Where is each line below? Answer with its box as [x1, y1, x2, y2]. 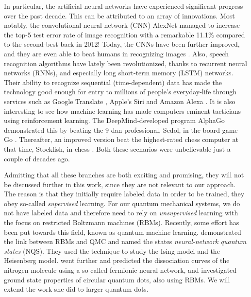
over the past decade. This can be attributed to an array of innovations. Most [4, 10, 235, 20]
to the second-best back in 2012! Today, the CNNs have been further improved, [4, 39, 240, 49]
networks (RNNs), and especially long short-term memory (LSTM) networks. [4, 68, 234, 78]
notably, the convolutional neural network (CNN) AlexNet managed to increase [4, 20, 240, 30]
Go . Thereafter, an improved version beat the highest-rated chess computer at [4, 134, 238, 144]
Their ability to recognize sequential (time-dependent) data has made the [4, 77, 222, 87]
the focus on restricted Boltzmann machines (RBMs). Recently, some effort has [4, 217, 239, 227]
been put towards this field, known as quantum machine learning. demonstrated [4, 227, 241, 237]
